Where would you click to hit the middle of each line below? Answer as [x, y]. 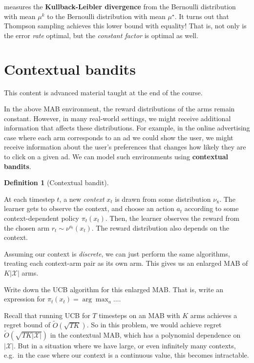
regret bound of [27, 325]
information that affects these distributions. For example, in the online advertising [127, 128]
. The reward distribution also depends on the [160, 227]
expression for [25, 299]
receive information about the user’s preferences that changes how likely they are [125, 147]
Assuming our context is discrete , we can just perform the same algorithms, [117, 253]
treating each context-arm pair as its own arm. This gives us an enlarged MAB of [126, 263]
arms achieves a [214, 315]
